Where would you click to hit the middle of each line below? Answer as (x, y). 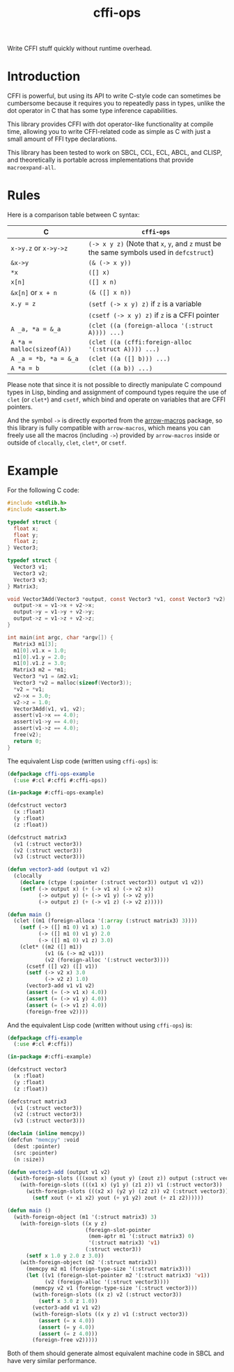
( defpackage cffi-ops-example (51, 774)
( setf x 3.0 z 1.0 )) (68, 1302)
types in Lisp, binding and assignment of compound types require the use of (117, 392)
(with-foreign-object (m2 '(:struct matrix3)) (88, 1262)
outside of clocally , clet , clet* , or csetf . (67, 443)
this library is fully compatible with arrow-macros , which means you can (109, 428)
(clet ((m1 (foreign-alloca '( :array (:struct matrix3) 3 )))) (106, 921)
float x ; (26, 528)
